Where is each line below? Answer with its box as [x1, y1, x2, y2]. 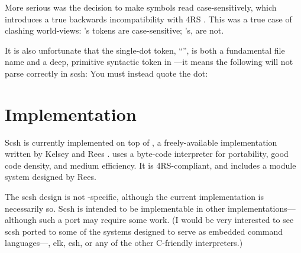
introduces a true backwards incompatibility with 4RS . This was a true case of [5, 12, 292, 25]
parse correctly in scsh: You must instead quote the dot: [5, 67, 208, 79]
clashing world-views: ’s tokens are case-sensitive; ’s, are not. [5, 24, 224, 37]
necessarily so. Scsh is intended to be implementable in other [5, 202, 225, 214]
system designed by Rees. [5, 170, 96, 183]
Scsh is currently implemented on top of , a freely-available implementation [5, 136, 277, 148]
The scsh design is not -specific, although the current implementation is [5, 190, 264, 203]
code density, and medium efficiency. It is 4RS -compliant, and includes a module [5, 159, 296, 171]
